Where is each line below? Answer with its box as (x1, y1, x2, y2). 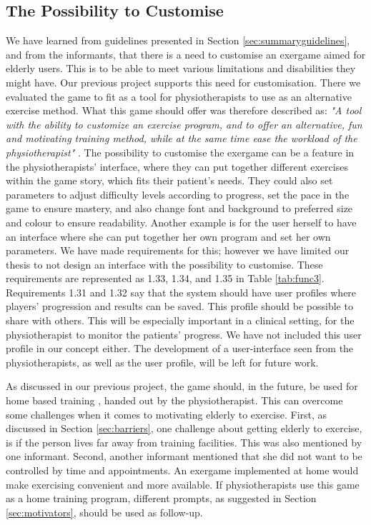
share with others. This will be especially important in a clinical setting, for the (6, 313, 355, 328)
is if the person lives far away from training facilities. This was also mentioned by (6, 434, 362, 449)
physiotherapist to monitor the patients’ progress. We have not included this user (6, 326, 362, 341)
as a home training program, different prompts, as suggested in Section (6, 491, 317, 506)
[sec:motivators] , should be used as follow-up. (6, 504, 203, 519)
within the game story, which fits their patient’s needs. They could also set (6, 173, 333, 188)
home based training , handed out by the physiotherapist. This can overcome (6, 393, 343, 408)
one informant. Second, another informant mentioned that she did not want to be (6, 449, 362, 464)
